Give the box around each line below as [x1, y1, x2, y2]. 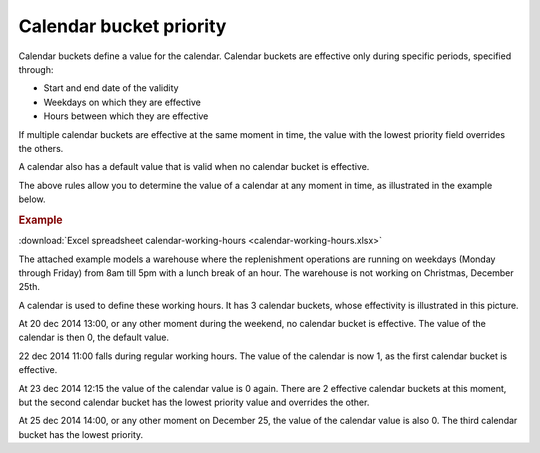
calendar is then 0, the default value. [18, 331, 170, 344]
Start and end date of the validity [43, 82, 179, 94]
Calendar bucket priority [18, 15, 227, 37]
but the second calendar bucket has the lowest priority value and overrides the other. [18, 396, 370, 409]
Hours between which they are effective [43, 110, 209, 122]
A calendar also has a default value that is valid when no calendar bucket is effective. [18, 161, 370, 173]
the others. [18, 142, 64, 154]
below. [18, 193, 46, 205]
